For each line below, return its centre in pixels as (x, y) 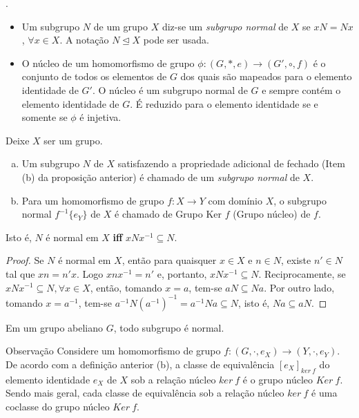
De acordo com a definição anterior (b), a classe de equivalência (140, 364)
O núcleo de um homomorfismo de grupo (108, 63)
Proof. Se (25, 260)
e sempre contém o (301, 89)
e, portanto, (182, 273)
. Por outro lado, (299, 287)
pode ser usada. (176, 40)
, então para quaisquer (169, 260)
